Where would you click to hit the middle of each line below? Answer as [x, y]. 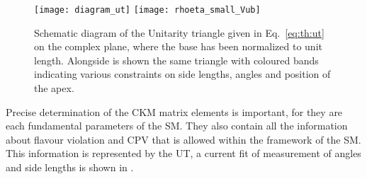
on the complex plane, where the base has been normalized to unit [178, 46]
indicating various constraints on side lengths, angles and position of [182, 74]
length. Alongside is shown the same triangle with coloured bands [176, 60]
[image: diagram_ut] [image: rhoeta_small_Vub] [147, 10]
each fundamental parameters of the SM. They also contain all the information [177, 126]
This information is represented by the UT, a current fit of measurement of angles [183, 153]
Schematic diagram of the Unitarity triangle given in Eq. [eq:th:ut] [179, 32]
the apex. [54, 88]
